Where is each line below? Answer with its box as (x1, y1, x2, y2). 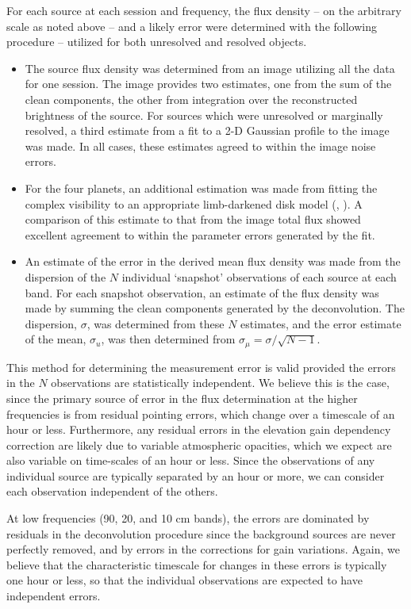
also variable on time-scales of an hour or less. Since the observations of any (6, 452, 375, 469)
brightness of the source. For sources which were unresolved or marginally (25, 106, 383, 123)
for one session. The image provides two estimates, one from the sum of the (25, 75, 392, 92)
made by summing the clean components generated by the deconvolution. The (25, 300, 405, 316)
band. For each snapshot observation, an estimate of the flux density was (25, 284, 379, 301)
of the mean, (25, 331, 86, 347)
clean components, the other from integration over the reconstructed (25, 90, 358, 107)
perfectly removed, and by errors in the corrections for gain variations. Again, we (6, 541, 401, 557)
